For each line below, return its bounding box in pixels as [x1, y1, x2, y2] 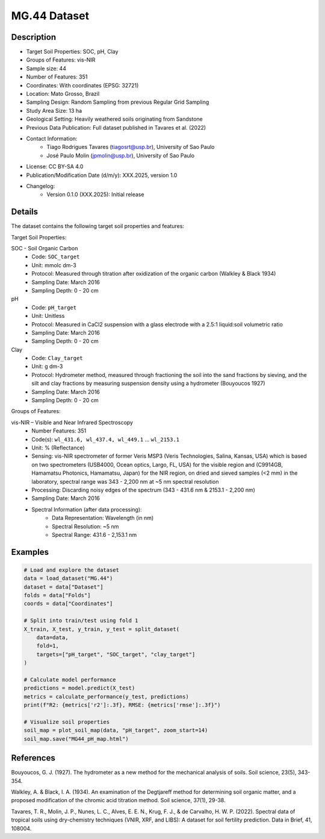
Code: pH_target [31, 303, 77, 311]
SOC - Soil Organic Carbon [11, 245, 78, 252]
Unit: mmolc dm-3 [31, 261, 76, 268]
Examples [11, 546, 49, 557]
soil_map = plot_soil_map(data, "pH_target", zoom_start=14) [23, 727, 208, 734]
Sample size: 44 [26, 65, 66, 72]
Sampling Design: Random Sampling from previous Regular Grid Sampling [26, 98, 209, 106]
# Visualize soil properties [23, 718, 110, 725]
